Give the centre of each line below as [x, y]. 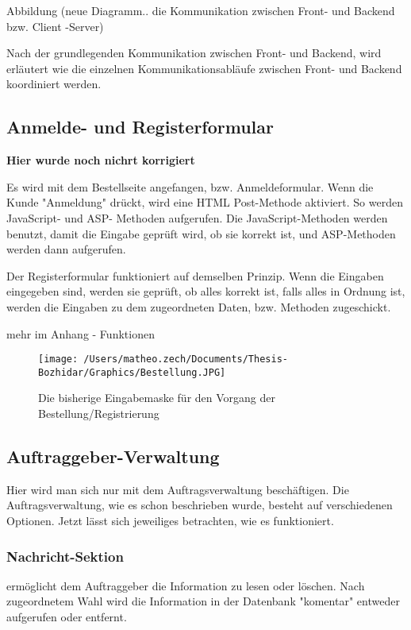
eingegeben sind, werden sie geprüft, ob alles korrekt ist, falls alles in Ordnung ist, [206, 291]
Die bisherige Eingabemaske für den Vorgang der [157, 398]
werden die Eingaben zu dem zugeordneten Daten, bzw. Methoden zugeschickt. [199, 306]
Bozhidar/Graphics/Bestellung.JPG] [132, 372]
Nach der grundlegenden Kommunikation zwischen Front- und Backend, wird [194, 53]
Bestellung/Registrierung [99, 414]
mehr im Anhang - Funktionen [81, 333]
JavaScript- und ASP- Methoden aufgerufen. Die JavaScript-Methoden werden [197, 217]
